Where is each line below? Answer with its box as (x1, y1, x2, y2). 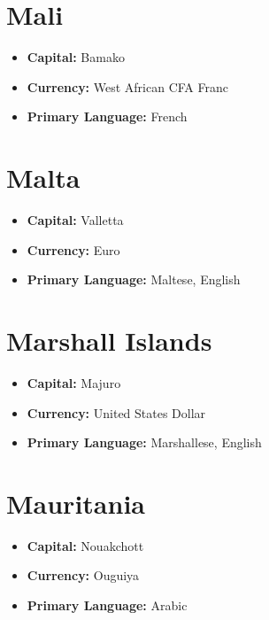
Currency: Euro (27, 240, 120, 259)
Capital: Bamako (27, 48, 125, 66)
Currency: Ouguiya (27, 566, 140, 585)
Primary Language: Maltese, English (27, 270, 241, 289)
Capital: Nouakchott (27, 536, 144, 554)
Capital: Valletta (27, 211, 124, 229)
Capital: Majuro (27, 373, 121, 391)
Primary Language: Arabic (27, 596, 188, 615)
